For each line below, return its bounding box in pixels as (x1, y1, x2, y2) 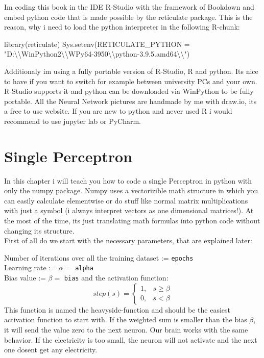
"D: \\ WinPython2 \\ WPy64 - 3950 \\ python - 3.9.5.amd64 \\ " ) (4, 48, 190, 59)
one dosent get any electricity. (4, 344, 98, 355)
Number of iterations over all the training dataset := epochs (4, 252, 194, 263)
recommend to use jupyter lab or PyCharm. (4, 115, 141, 126)
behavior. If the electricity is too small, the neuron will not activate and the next (4, 334, 257, 345)
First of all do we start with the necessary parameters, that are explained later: (4, 235, 252, 246)
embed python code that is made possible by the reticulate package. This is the (4, 11, 253, 22)
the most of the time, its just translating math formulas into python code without (4, 215, 260, 226)
